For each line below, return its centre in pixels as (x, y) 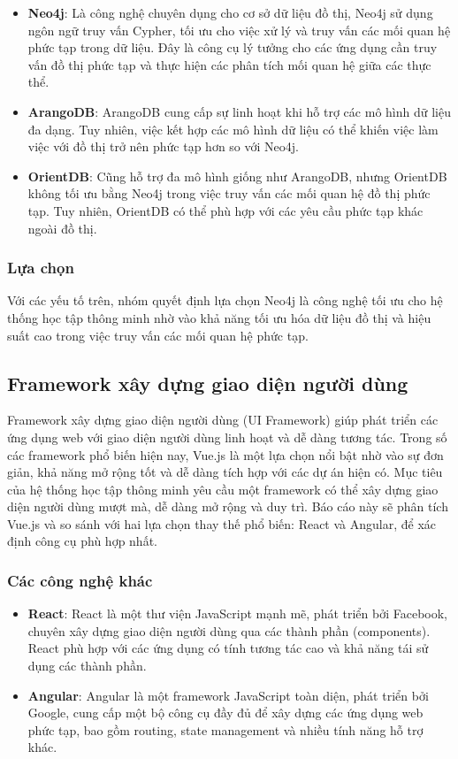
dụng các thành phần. (87, 666)
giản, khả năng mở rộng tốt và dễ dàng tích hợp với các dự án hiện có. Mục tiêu (225, 472)
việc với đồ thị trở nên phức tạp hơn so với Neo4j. (163, 146)
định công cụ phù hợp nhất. (82, 541)
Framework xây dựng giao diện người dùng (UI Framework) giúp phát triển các (223, 420)
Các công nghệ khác (80, 580)
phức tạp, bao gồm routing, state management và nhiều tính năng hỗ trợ (225, 729)
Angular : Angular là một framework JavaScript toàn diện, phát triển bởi (228, 695)
